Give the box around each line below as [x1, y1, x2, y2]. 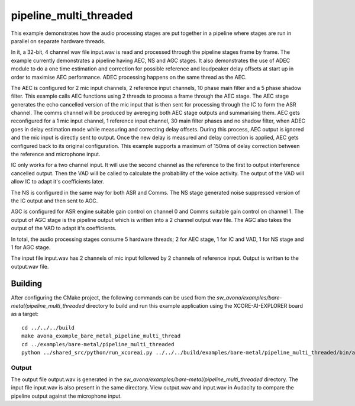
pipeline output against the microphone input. [11, 392, 122, 399]
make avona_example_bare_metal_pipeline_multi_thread [21, 333, 180, 340]
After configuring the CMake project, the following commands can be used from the [11, 294, 215, 301]
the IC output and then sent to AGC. [11, 197, 98, 204]
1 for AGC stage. [11, 243, 51, 251]
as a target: [11, 311, 38, 318]
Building [11, 278, 43, 288]
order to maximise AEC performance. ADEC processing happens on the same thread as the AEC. [11, 73, 247, 80]
